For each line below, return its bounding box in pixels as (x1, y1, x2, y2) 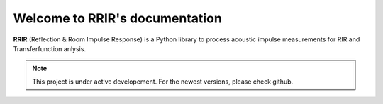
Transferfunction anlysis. (13, 44, 87, 53)
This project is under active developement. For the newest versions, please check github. (32, 77, 294, 86)
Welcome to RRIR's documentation (13, 11, 223, 26)
